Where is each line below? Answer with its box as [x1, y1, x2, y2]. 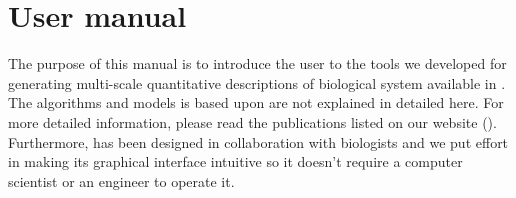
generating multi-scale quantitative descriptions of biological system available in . [8, 72, 506, 93]
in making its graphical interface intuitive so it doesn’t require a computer [8, 151, 463, 172]
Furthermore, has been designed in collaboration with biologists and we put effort [8, 131, 509, 152]
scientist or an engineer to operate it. [8, 170, 235, 191]
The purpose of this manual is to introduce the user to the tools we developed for [8, 53, 507, 74]
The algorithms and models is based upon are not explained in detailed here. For [8, 92, 504, 113]
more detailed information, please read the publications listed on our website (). [8, 111, 497, 132]
